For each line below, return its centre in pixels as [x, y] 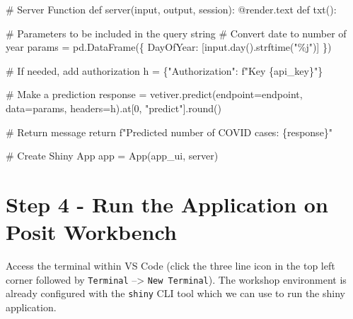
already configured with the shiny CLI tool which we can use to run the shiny [175, 293]
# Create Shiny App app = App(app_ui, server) [112, 156]
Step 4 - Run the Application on [167, 204]
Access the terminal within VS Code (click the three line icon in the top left [170, 266]
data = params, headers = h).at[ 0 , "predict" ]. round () [114, 108]
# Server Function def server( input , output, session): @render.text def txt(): [171, 9]
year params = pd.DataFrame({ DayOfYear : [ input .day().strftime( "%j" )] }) [169, 47]
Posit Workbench [91, 232]
